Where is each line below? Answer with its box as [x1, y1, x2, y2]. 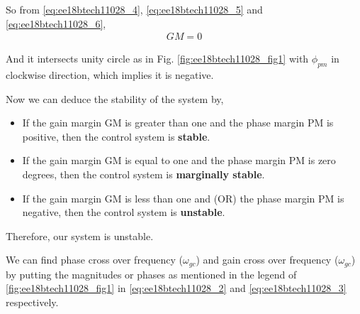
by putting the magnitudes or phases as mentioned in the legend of [6, 266, 297, 281]
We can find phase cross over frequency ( [6, 252, 183, 267]
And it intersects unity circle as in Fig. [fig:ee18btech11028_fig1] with [6, 51, 309, 66]
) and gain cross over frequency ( [196, 252, 339, 267]
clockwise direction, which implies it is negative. [6, 67, 214, 82]
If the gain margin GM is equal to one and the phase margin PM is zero [22, 153, 336, 168]
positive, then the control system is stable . [22, 129, 210, 144]
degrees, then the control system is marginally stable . [22, 166, 265, 181]
